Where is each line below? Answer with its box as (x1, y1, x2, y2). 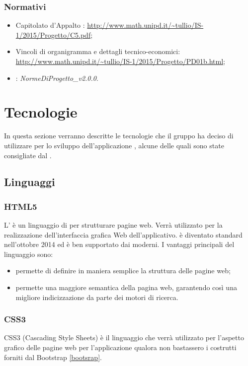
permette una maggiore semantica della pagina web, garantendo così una (15, 282, 237, 293)
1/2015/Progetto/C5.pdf (15, 29, 91, 40)
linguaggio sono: (4, 248, 53, 259)
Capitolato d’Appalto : (15, 20, 85, 30)
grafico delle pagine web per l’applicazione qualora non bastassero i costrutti (4, 342, 237, 353)
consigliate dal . (4, 150, 52, 160)
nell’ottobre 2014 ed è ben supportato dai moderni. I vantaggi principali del (4, 239, 235, 249)
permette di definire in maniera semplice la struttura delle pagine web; (15, 265, 231, 276)
